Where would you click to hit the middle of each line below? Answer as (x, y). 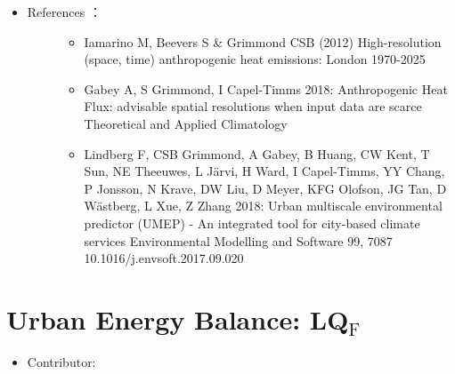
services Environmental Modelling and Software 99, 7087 (238, 240)
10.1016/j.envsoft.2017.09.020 (164, 258)
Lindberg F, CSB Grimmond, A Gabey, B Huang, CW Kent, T (257, 153)
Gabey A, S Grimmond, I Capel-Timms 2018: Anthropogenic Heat (266, 88)
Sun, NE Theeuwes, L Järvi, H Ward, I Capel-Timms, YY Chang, (264, 171)
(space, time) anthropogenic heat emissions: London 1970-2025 (255, 59)
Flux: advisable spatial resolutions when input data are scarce (253, 106)
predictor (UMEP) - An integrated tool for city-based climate (252, 223)
